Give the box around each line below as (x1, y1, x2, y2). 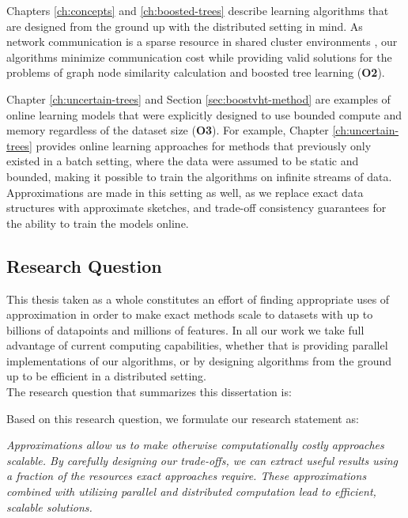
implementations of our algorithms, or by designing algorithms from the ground (6, 352, 392, 369)
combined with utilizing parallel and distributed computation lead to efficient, (6, 483, 376, 500)
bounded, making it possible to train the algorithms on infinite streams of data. (6, 168, 392, 184)
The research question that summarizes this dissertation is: (6, 384, 292, 400)
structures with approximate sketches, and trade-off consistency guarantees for (6, 199, 387, 216)
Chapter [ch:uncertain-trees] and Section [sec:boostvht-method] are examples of (6, 90, 391, 107)
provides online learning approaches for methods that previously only (36, 137, 372, 153)
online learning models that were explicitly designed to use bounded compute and (6, 106, 402, 123)
